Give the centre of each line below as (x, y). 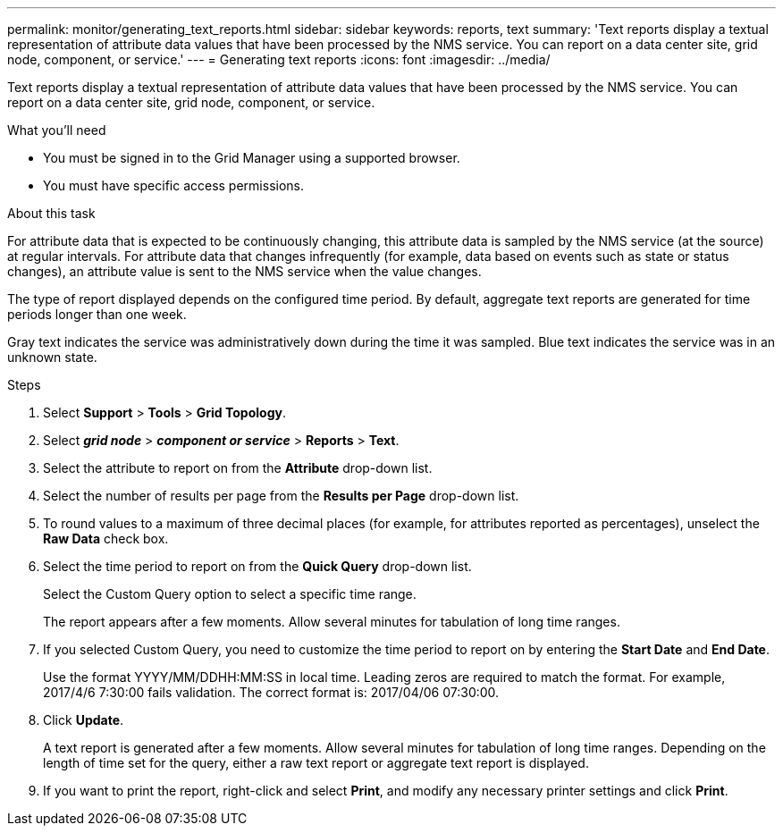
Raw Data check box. (106, 539)
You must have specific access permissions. (174, 185)
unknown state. (52, 357)
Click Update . (84, 720)
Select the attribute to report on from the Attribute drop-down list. (238, 468)
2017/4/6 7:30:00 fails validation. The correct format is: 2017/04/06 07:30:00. (271, 692)
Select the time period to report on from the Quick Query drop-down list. (257, 566)
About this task (51, 213)
